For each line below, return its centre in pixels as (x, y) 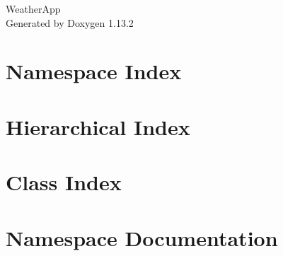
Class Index (64, 182)
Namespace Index (94, 71)
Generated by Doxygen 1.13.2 (70, 22)
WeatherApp (33, 8)
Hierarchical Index (98, 126)
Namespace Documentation (142, 237)
